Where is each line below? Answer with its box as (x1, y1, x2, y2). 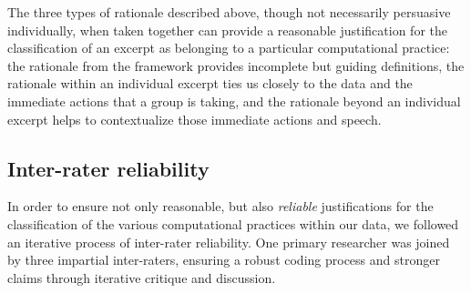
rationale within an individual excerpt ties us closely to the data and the (7, 74, 413, 93)
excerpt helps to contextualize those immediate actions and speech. (7, 109, 382, 128)
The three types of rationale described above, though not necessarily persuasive (7, 3, 451, 21)
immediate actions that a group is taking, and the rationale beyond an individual (7, 91, 461, 110)
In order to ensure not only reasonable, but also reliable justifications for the (7, 197, 434, 216)
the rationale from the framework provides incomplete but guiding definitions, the (7, 56, 465, 75)
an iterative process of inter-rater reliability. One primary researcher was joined (7, 232, 450, 251)
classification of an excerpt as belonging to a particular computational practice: (7, 38, 450, 57)
